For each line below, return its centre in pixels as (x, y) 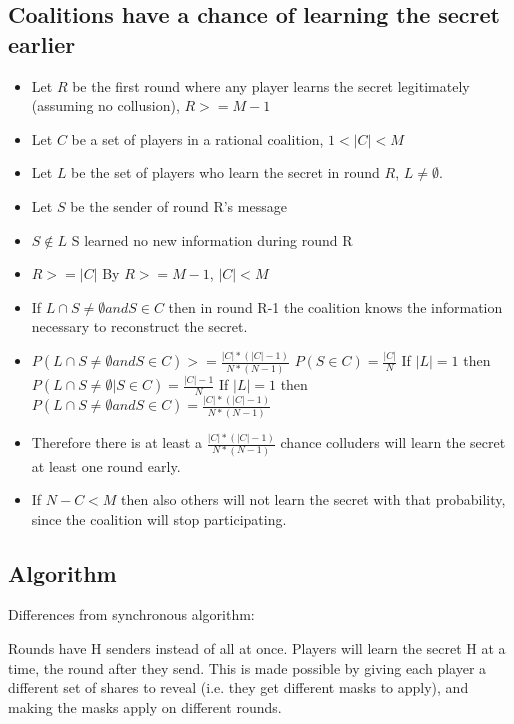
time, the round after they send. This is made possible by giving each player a (247, 667)
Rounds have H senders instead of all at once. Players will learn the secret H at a (257, 648)
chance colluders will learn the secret (393, 442)
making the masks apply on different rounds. (145, 706)
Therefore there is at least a (116, 442)
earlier (42, 43)
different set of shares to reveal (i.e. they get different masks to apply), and (238, 687)
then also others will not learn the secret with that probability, (313, 499)
